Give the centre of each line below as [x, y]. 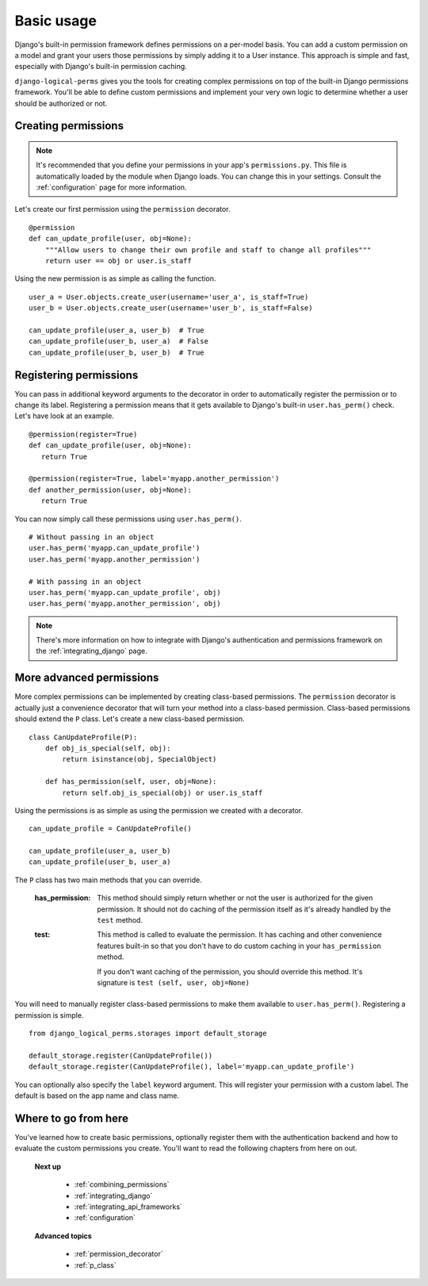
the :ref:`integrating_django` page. [92, 651]
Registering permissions [76, 375]
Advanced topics [63, 1236]
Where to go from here [71, 1118]
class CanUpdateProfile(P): [83, 737]
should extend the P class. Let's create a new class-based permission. [130, 719]
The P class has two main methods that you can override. [108, 880]
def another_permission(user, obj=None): [110, 489]
